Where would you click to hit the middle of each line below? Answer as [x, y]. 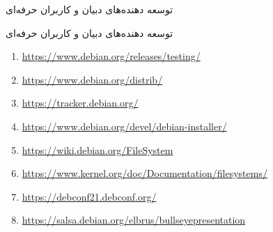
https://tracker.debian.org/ [80, 103]
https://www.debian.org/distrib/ [92, 79]
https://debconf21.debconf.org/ [89, 196]
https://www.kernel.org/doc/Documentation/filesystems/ [145, 173]
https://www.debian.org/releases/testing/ [111, 56]
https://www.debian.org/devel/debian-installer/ [124, 126]
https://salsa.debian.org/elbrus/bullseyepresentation [134, 220]
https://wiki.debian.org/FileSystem [97, 149]
